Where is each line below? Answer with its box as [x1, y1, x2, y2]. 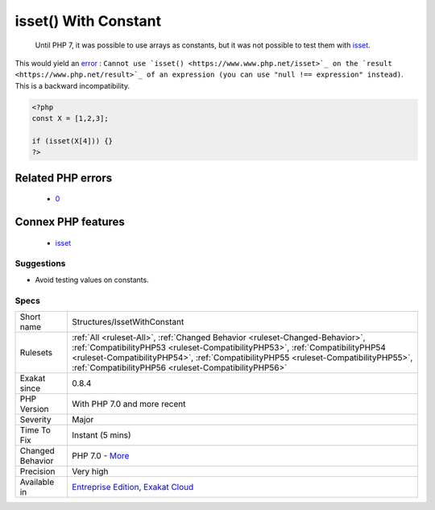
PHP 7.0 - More [72, 450, 130, 461]
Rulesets [19, 346, 52, 358]
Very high [72, 466, 109, 477]
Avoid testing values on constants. [35, 275, 149, 284]
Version [19, 403, 49, 414]
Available [19, 476, 55, 487]
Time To [19, 424, 52, 435]
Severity [19, 413, 52, 425]
